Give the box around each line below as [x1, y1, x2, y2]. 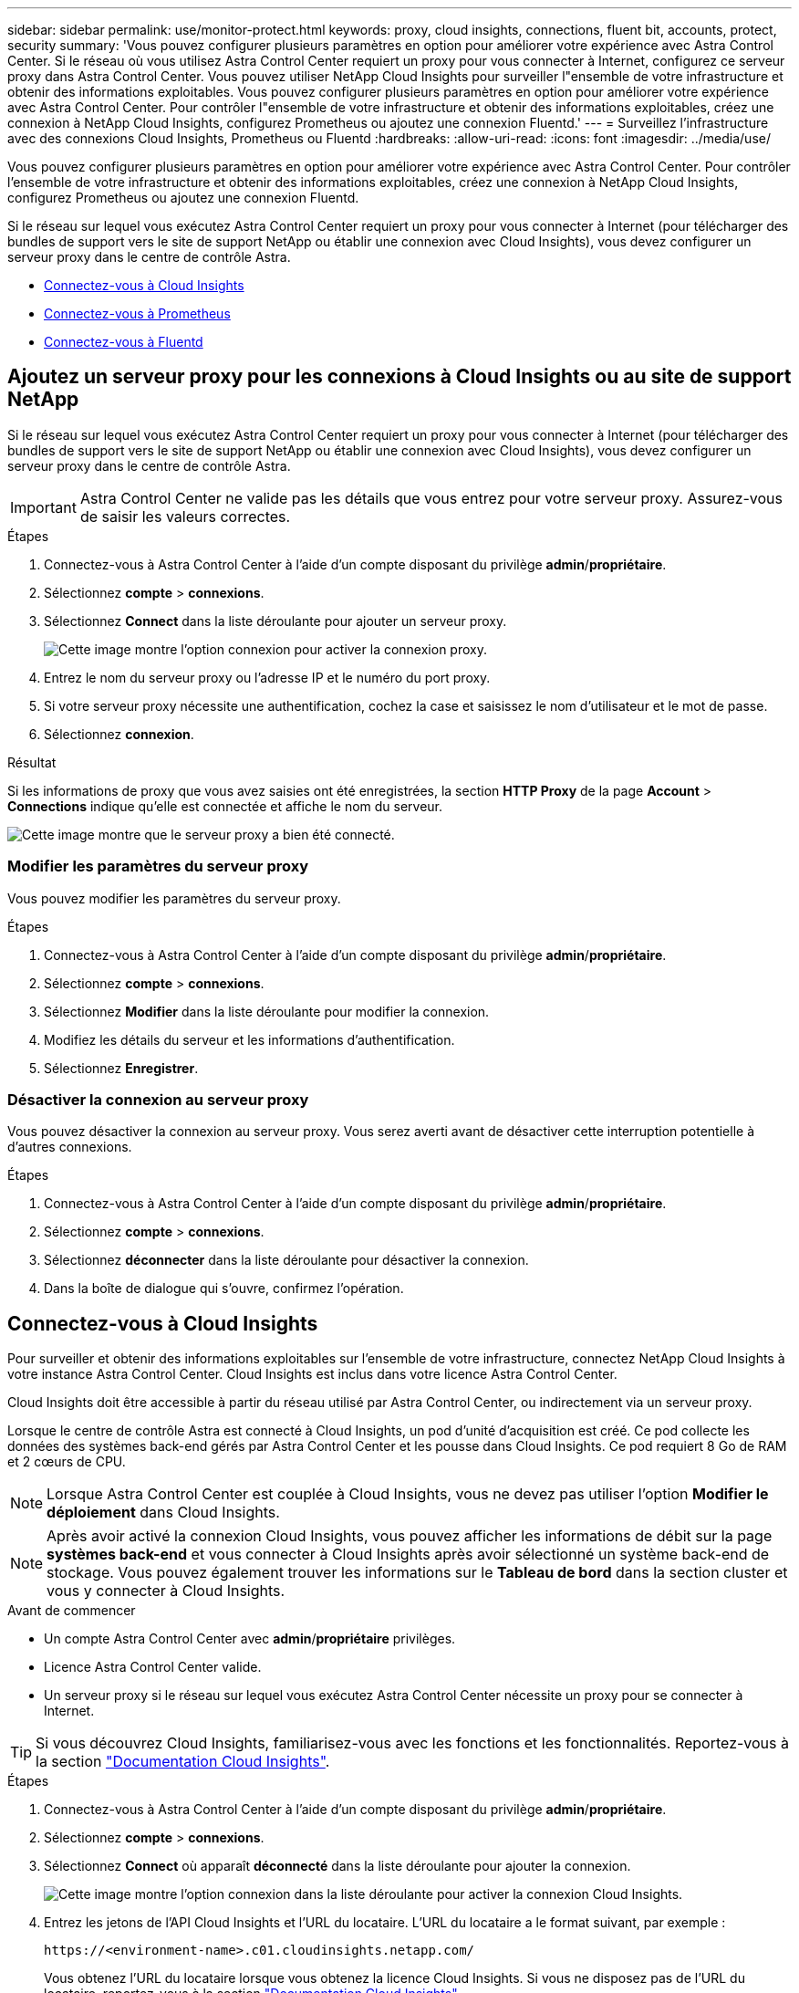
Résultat [7, 754, 57, 770]
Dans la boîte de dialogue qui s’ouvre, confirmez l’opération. [44, 1280, 404, 1297]
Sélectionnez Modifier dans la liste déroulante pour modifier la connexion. [44, 1003, 490, 1019]
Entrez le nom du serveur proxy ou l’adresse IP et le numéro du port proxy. [44, 669, 491, 685]
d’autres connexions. [7, 1139, 132, 1155]
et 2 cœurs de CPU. [7, 1454, 126, 1470]
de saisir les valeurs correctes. [79, 506, 291, 526]
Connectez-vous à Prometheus [44, 306, 231, 321]
